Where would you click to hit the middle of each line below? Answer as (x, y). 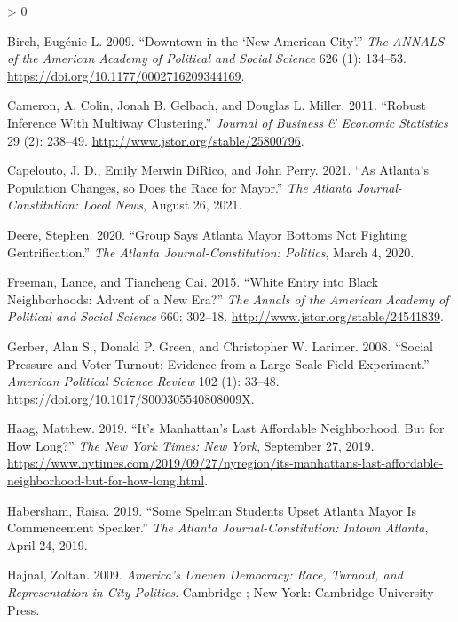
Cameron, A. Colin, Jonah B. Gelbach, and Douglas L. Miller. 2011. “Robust (217, 105)
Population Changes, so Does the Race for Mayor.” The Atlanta (180, 187)
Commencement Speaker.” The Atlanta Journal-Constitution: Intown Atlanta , (218, 528)
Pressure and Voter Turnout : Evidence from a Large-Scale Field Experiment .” (218, 363)
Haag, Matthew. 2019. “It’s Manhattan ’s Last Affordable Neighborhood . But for (226, 428)
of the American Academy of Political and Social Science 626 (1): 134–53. (207, 58)
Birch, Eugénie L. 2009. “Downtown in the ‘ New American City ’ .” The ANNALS (226, 40)
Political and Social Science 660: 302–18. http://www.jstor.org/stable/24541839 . (225, 316)
